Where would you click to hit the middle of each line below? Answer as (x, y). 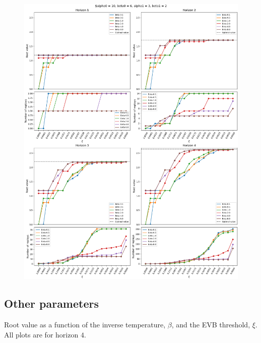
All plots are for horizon (41, 334)
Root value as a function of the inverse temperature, (85, 325)
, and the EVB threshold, (211, 325)
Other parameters (51, 303)
